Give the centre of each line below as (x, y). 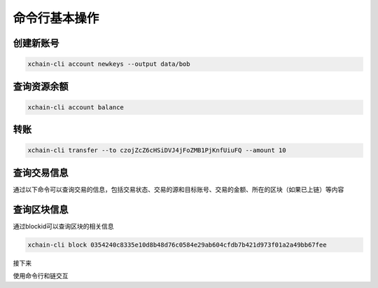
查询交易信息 (41, 173)
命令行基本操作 (56, 18)
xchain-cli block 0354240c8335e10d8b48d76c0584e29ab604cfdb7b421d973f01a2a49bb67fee (177, 245)
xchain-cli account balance (76, 107)
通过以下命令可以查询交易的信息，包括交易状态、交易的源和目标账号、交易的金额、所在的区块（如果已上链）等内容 (178, 189)
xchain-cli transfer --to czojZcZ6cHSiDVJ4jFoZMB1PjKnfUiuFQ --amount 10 (157, 150)
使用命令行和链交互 (41, 276)
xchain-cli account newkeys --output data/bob (109, 64)
